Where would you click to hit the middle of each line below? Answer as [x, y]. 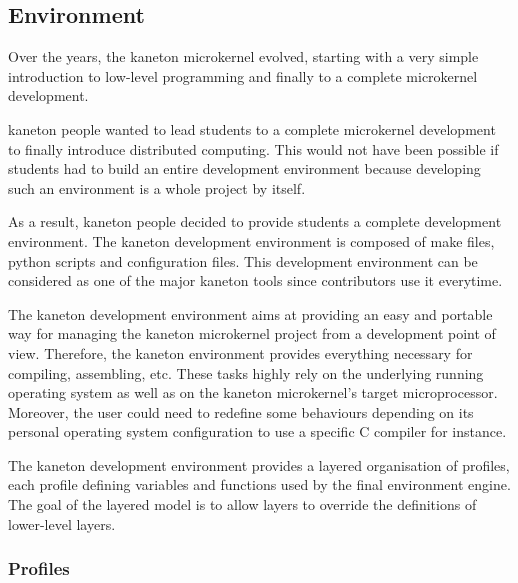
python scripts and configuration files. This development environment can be [243, 260]
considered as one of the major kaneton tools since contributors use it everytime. [255, 280]
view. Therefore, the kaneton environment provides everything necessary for [240, 352]
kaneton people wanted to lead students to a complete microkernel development [252, 128]
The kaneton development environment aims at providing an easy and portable [250, 313]
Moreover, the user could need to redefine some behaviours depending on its [241, 411]
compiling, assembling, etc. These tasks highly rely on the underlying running [246, 372]
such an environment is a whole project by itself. [157, 187]
